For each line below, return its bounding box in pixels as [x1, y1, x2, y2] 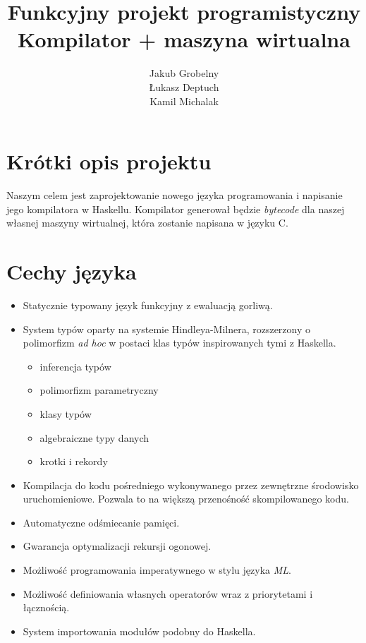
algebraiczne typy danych [39, 430, 150, 445]
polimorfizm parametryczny [39, 383, 159, 397]
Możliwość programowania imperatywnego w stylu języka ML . [23, 563, 291, 577]
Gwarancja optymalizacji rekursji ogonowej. [23, 539, 212, 553]
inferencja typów [39, 359, 111, 373]
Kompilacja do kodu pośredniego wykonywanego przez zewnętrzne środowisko [23, 477, 359, 492]
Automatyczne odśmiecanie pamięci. [23, 515, 180, 529]
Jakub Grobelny [149, 66, 219, 80]
